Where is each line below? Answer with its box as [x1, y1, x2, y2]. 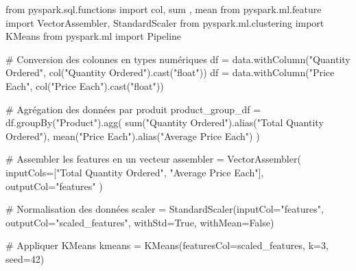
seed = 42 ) [5, 251, 45, 266]
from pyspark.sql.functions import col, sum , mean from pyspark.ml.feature [5, 2, 322, 16]
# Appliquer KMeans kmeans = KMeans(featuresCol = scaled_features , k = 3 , [5, 238, 329, 252]
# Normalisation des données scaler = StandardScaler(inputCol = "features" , [5, 202, 324, 216]
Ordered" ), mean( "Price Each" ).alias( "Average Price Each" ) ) [5, 128, 260, 143]
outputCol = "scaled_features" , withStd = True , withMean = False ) [5, 215, 274, 229]
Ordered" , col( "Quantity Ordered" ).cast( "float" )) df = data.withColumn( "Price [5, 65, 335, 80]
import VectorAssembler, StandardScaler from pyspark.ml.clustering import [5, 15, 324, 30]
